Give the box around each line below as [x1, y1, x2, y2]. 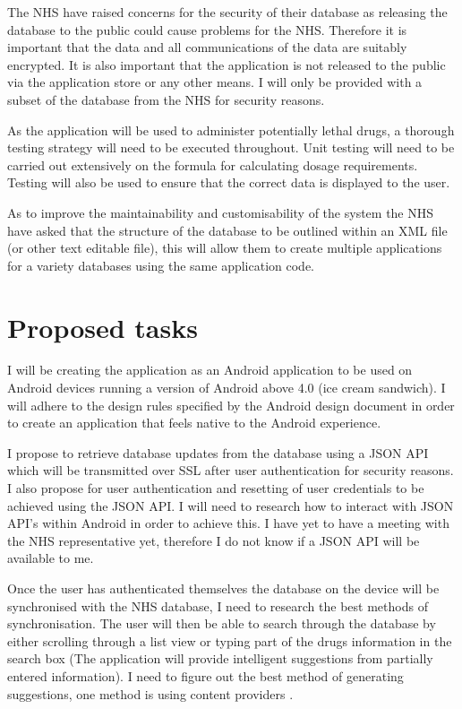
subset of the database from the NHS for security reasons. [7, 90, 325, 108]
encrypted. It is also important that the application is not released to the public [7, 55, 446, 73]
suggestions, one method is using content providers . [7, 684, 294, 703]
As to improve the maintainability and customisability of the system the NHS [7, 203, 434, 221]
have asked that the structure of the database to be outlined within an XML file [7, 220, 448, 239]
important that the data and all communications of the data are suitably [7, 38, 407, 56]
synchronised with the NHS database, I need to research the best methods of [7, 596, 428, 615]
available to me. [7, 549, 94, 567]
